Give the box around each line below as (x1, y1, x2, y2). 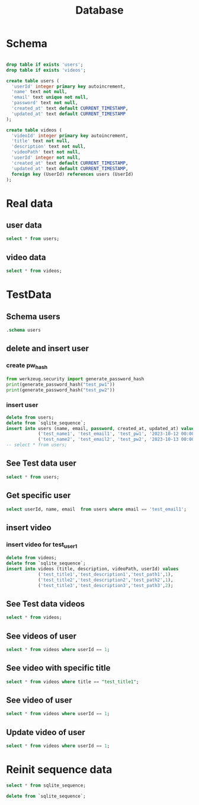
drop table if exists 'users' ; (6, 62, 84, 68)
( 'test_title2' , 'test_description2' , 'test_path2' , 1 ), (37, 577, 174, 583)
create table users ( (6, 78, 60, 84)
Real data (6, 197, 53, 210)
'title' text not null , (11, 138, 70, 144)
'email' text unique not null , (11, 94, 89, 101)
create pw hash (6, 361, 48, 371)
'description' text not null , (11, 143, 86, 150)
